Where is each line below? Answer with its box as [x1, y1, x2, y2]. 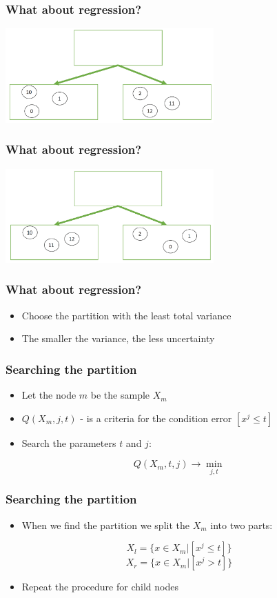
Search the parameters [21, 435, 116, 450]
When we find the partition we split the [21, 517, 189, 532]
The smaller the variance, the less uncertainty [21, 331, 215, 346]
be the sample [90, 388, 150, 402]
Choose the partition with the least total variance [21, 308, 232, 322]
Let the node [21, 388, 76, 402]
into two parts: [210, 517, 273, 532]
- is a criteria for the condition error [80, 410, 232, 425]
